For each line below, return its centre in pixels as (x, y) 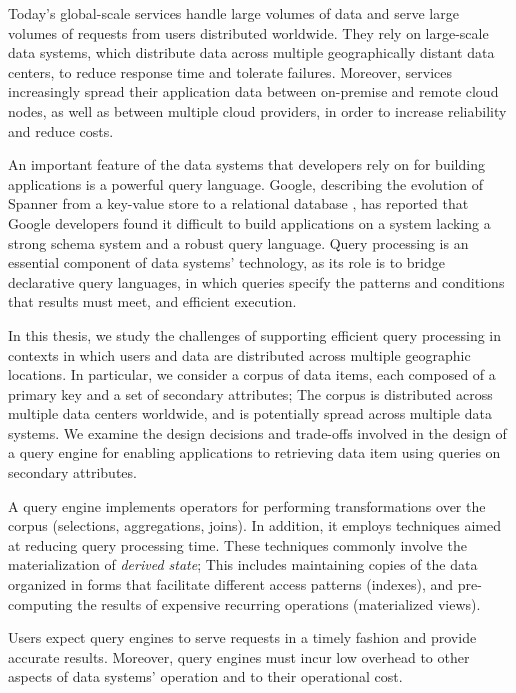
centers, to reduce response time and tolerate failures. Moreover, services (230, 71)
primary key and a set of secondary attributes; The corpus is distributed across (250, 393)
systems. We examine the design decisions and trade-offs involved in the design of (257, 432)
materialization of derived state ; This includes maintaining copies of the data (243, 564)
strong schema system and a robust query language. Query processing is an (238, 242)
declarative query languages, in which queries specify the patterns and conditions (256, 281)
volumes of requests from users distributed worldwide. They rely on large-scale (248, 32)
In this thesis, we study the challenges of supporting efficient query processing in (255, 334)
